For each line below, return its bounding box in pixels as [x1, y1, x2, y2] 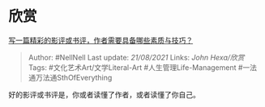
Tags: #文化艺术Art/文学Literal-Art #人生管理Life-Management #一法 [28, 62, 258, 72]
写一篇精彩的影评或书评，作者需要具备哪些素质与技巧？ [8, 35, 193, 45]
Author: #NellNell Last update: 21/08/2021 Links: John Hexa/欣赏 [28, 52, 245, 62]
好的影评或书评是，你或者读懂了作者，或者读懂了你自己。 [8, 89, 200, 99]
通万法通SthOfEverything [28, 72, 113, 82]
